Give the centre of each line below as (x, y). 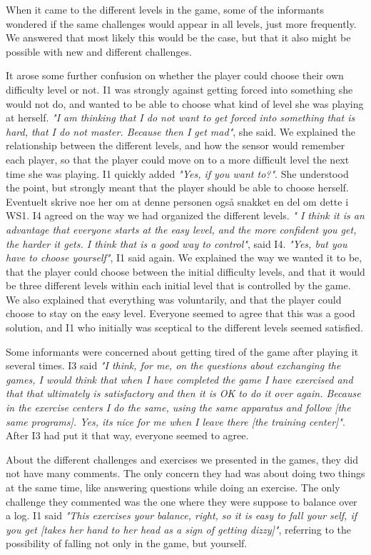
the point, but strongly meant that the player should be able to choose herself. (177, 187)
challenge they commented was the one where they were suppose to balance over (182, 501)
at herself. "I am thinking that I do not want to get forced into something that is (181, 117)
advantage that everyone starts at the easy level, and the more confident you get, (181, 229)
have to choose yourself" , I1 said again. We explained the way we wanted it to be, (184, 257)
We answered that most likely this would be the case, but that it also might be (178, 37)
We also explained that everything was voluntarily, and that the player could (174, 299)
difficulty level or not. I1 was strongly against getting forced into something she (179, 89)
